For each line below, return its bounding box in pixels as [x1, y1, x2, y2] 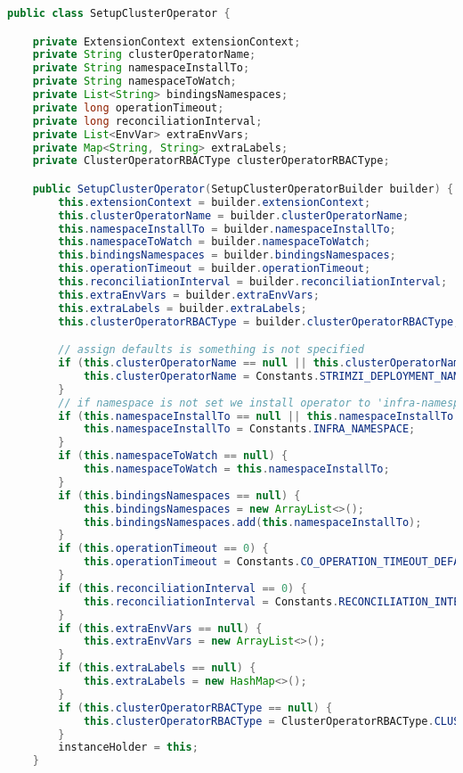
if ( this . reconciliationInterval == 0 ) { [58, 581, 307, 595]
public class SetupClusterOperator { [7, 7, 231, 20]
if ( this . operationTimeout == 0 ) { [58, 542, 269, 555]
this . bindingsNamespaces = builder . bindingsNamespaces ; [58, 249, 396, 262]
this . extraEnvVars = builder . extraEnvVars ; [58, 288, 320, 301]
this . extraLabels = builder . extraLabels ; [58, 301, 307, 315]
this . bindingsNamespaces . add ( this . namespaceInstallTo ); [83, 515, 422, 529]
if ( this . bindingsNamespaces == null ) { [58, 489, 301, 502]
